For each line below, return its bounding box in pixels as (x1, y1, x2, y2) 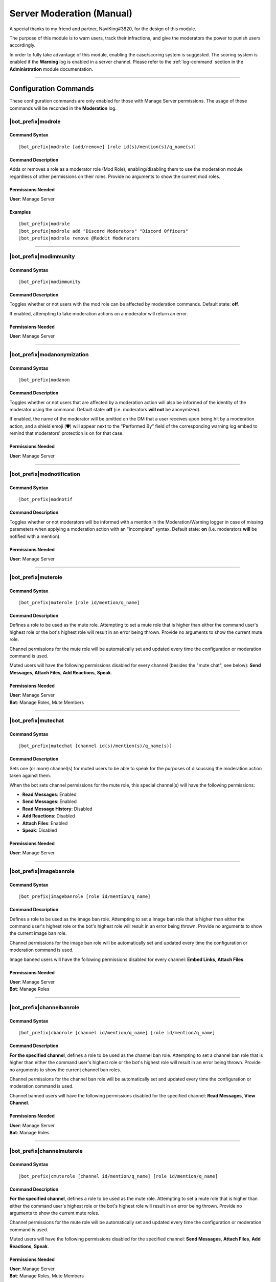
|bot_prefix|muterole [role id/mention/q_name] (18, 599, 140, 605)
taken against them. (9, 772, 51, 779)
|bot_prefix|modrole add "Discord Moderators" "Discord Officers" (18, 228, 189, 234)
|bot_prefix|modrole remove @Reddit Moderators (18, 235, 140, 241)
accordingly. (9, 42, 36, 48)
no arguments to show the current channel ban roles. (9, 1067, 121, 1073)
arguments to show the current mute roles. (9, 1210, 100, 1216)
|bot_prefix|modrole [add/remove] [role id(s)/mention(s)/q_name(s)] (18, 144, 197, 150)
